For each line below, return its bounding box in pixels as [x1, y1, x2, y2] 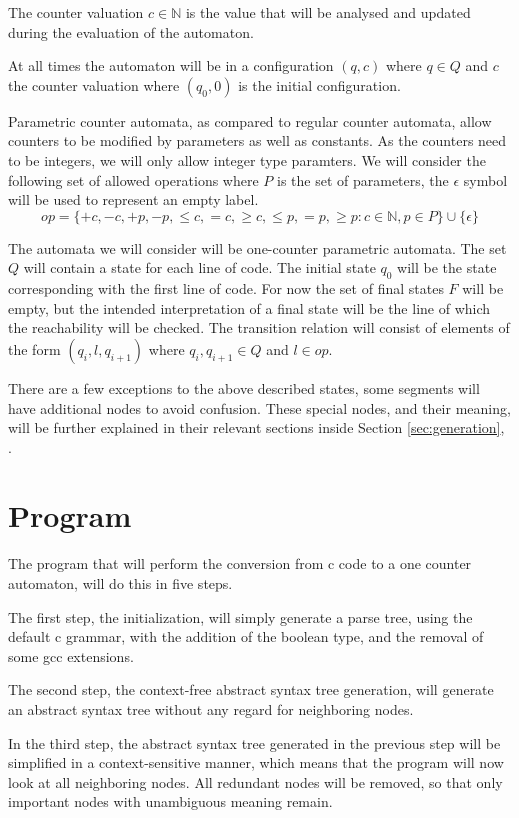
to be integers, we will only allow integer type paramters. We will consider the [8, 149, 486, 170]
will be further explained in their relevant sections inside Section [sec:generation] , [8, 417, 505, 438]
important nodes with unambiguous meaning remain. [8, 791, 333, 812]
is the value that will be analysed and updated [185, 2, 471, 22]
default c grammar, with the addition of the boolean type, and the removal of [8, 626, 484, 647]
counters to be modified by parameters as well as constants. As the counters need [8, 130, 507, 151]
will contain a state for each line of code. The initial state [23, 257, 376, 278]
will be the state [397, 257, 497, 278]
